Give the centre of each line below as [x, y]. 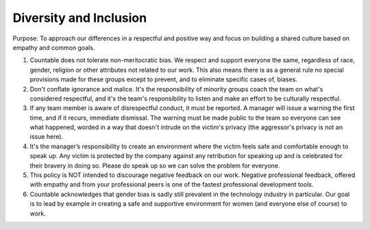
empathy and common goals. [54, 47]
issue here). [47, 137]
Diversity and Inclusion [80, 18]
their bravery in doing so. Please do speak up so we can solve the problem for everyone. [155, 165]
